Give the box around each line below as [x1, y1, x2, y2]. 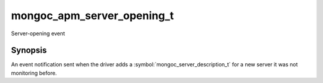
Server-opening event [11, 30, 65, 37]
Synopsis [11, 45, 47, 56]
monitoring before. [11, 69, 57, 76]
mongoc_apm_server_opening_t [11, 9, 174, 22]
